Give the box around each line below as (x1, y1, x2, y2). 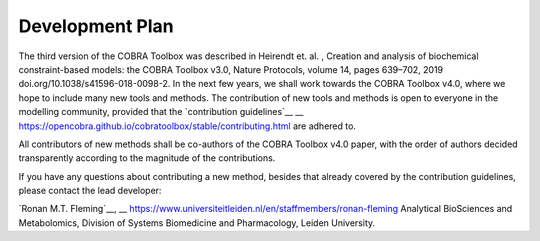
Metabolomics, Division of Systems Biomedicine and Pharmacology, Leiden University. (18, 216, 376, 229)
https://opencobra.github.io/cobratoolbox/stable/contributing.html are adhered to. (18, 120, 357, 132)
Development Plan (18, 15, 174, 37)
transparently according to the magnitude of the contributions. (18, 152, 276, 164)
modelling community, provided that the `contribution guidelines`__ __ (18, 106, 304, 118)
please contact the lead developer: (18, 185, 162, 197)
